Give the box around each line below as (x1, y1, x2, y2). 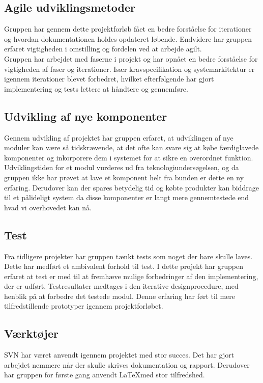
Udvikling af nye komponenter (4, 108, 167, 124)
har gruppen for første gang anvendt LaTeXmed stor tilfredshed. (4, 369, 205, 380)
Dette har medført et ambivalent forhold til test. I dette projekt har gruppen (4, 261, 243, 271)
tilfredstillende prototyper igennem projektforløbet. (4, 300, 163, 311)
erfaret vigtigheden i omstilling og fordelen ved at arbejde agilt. (4, 43, 202, 54)
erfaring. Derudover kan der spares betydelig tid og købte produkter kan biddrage (4, 182, 259, 193)
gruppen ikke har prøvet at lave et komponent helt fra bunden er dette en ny (4, 172, 244, 182)
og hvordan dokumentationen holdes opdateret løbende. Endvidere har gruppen (4, 33, 252, 44)
